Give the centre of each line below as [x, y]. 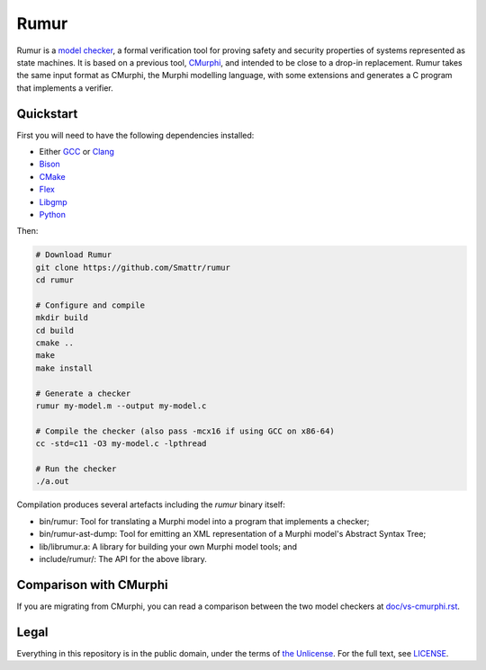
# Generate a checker [83, 393]
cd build [55, 330]
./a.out [52, 482]
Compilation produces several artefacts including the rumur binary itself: [151, 505]
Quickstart [47, 114]
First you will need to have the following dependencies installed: [135, 135]
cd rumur [55, 280]
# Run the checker [76, 469]
